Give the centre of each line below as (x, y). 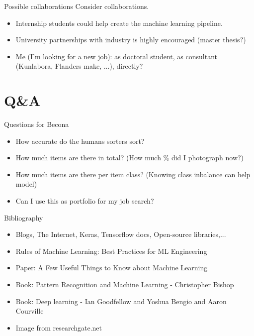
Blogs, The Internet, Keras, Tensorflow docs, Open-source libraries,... (121, 234)
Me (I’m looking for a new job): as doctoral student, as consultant (117, 56)
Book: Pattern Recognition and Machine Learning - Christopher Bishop (125, 284)
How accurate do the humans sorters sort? (80, 141)
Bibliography (24, 217)
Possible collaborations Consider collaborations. (77, 6)
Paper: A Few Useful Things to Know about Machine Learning (112, 268)
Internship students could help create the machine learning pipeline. (119, 23)
